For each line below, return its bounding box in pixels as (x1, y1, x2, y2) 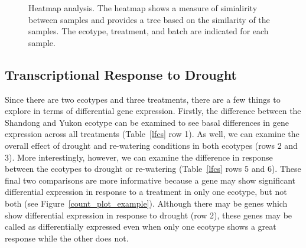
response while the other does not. (5, 231, 129, 244)
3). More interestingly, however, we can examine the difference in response (5, 151, 273, 163)
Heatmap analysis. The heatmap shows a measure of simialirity (28, 2, 258, 14)
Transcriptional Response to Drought (5, 65, 237, 83)
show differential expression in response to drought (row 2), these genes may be (5, 208, 292, 221)
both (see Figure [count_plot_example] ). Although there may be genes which (5, 197, 288, 209)
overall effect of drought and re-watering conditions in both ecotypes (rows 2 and (5, 139, 298, 151)
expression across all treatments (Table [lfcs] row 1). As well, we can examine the (5, 128, 300, 140)
